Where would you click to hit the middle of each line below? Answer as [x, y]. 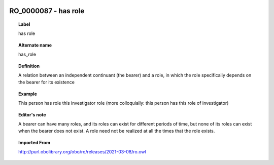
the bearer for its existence [46, 82]
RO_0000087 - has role [47, 11]
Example [28, 94]
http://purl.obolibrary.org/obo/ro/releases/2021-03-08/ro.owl [82, 152]
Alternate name [35, 45]
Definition [29, 66]
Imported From [35, 142]
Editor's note [32, 114]
